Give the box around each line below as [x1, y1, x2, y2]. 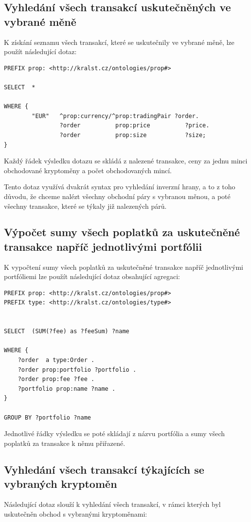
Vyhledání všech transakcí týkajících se [4, 462, 204, 477]
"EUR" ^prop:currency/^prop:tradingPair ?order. [32, 112, 199, 120]
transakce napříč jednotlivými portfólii [4, 239, 202, 254]
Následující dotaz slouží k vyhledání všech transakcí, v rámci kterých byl [4, 499, 221, 509]
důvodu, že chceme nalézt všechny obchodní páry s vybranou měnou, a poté [4, 191, 231, 201]
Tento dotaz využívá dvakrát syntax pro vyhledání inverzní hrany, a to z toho [4, 181, 235, 192]
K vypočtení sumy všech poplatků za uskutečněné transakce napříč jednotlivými [4, 261, 243, 272]
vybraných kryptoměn [4, 476, 117, 491]
